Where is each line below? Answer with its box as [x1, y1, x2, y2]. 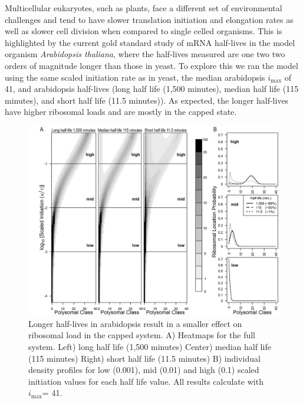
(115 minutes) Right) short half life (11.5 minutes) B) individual [28, 352, 261, 364]
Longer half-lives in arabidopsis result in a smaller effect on [28, 317, 242, 329]
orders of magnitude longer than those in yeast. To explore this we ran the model [5, 59, 298, 71]
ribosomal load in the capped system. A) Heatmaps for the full [28, 329, 255, 341]
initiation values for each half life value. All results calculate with [28, 375, 264, 387]
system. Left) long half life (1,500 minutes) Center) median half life [28, 341, 271, 353]
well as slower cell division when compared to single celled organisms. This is [5, 25, 282, 37]
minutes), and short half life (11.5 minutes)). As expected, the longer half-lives [5, 94, 289, 106]
